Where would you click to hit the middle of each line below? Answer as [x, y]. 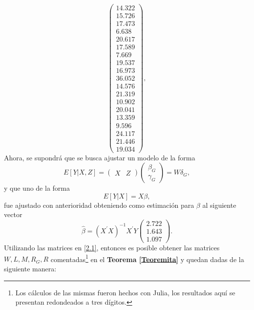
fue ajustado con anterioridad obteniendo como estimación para [99, 205]
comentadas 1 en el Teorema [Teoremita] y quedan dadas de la [147, 258]
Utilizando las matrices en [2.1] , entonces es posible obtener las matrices [112, 248]
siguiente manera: [30, 269]
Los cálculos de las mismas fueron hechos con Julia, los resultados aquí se [125, 292]
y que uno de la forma [37, 188]
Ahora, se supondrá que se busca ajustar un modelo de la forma [100, 157]
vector [13, 214]
